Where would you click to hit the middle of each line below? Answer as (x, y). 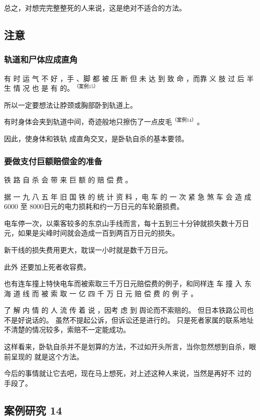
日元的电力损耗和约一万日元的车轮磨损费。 (114, 206)
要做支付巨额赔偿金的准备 (53, 161)
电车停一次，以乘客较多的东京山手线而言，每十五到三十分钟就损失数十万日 (126, 223)
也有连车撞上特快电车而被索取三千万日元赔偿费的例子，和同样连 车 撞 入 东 (128, 283)
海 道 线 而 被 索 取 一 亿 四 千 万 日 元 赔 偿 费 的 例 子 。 (101, 293)
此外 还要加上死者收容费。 (47, 266)
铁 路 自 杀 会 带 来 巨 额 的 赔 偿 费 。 (68, 179)
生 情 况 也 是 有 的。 (39, 88)
